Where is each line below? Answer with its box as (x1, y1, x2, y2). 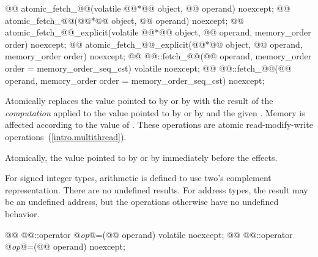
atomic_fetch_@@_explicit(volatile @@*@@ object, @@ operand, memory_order (5, 26, 311, 39)
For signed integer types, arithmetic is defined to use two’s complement (5, 171, 272, 184)
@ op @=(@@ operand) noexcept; (5, 240, 125, 253)
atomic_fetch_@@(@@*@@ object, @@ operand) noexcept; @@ (5, 13, 244, 26)
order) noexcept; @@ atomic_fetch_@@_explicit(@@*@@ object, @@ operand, (5, 37, 303, 50)
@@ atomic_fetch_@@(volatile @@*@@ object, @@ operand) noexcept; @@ (5, 2, 290, 14)
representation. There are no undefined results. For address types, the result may (5, 183, 308, 196)
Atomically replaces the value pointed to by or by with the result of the (5, 94, 273, 107)
